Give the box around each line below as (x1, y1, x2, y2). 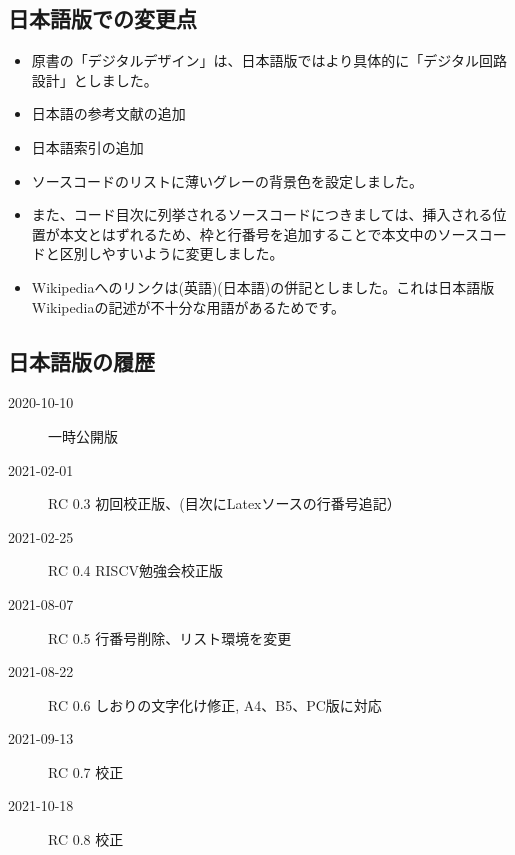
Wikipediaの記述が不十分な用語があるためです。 (31, 296, 346, 317)
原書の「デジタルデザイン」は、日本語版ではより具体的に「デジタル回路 (31, 50, 507, 71)
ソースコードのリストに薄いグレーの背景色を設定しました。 (31, 170, 424, 191)
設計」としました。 (31, 69, 158, 90)
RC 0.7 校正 (48, 761, 124, 782)
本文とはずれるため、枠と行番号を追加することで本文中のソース (59, 223, 479, 244)
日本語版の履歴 (8, 345, 155, 376)
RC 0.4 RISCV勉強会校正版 (48, 560, 223, 581)
